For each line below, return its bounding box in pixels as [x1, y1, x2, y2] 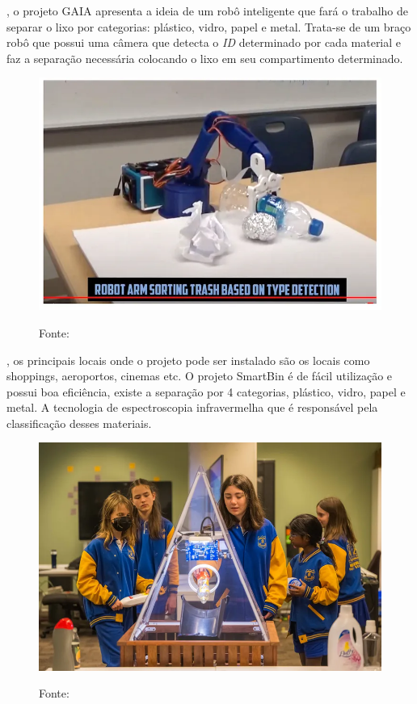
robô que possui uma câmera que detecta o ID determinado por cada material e [6, 34, 402, 51]
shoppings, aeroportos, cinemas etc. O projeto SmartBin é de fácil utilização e [6, 367, 393, 384]
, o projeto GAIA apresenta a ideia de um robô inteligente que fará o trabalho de [6, 2, 408, 19]
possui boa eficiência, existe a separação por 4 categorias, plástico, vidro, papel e [6, 383, 406, 400]
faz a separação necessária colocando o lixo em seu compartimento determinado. [6, 49, 403, 66]
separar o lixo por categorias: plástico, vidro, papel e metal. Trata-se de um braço [6, 18, 411, 35]
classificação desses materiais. [6, 414, 152, 431]
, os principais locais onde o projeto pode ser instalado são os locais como [6, 351, 370, 368]
